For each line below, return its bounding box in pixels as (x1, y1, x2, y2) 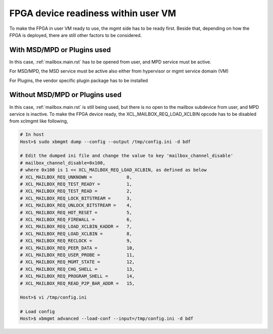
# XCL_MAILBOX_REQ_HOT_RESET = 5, (20, 210, 132, 215)
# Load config (20, 309, 55, 315)
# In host (20, 132, 44, 138)
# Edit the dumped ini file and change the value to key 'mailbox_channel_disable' (20, 153, 234, 159)
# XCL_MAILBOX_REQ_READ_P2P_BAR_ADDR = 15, (20, 280, 135, 286)
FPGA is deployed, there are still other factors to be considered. (9, 32, 142, 38)
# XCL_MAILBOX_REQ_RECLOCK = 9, (20, 238, 132, 244)
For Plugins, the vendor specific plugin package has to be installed (9, 77, 148, 83)
